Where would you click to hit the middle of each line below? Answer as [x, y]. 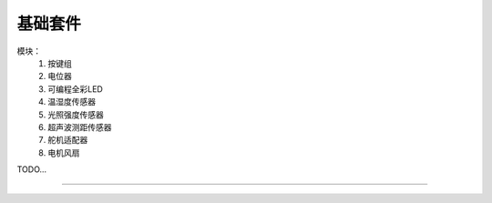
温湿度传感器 [72, 102]
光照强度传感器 [76, 115]
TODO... [32, 169]
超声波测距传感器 [80, 127]
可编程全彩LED [76, 89]
